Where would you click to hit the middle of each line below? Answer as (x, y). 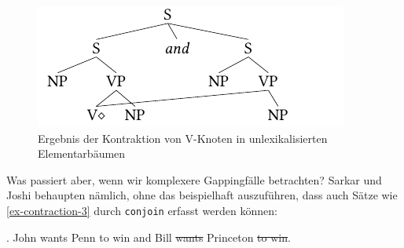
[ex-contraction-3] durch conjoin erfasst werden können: (142, 210)
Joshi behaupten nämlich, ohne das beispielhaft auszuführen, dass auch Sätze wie (202, 195)
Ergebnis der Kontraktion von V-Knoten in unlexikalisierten (183, 138)
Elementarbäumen (82, 153)
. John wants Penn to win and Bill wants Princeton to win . (149, 237)
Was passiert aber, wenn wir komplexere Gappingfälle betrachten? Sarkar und (194, 179)
